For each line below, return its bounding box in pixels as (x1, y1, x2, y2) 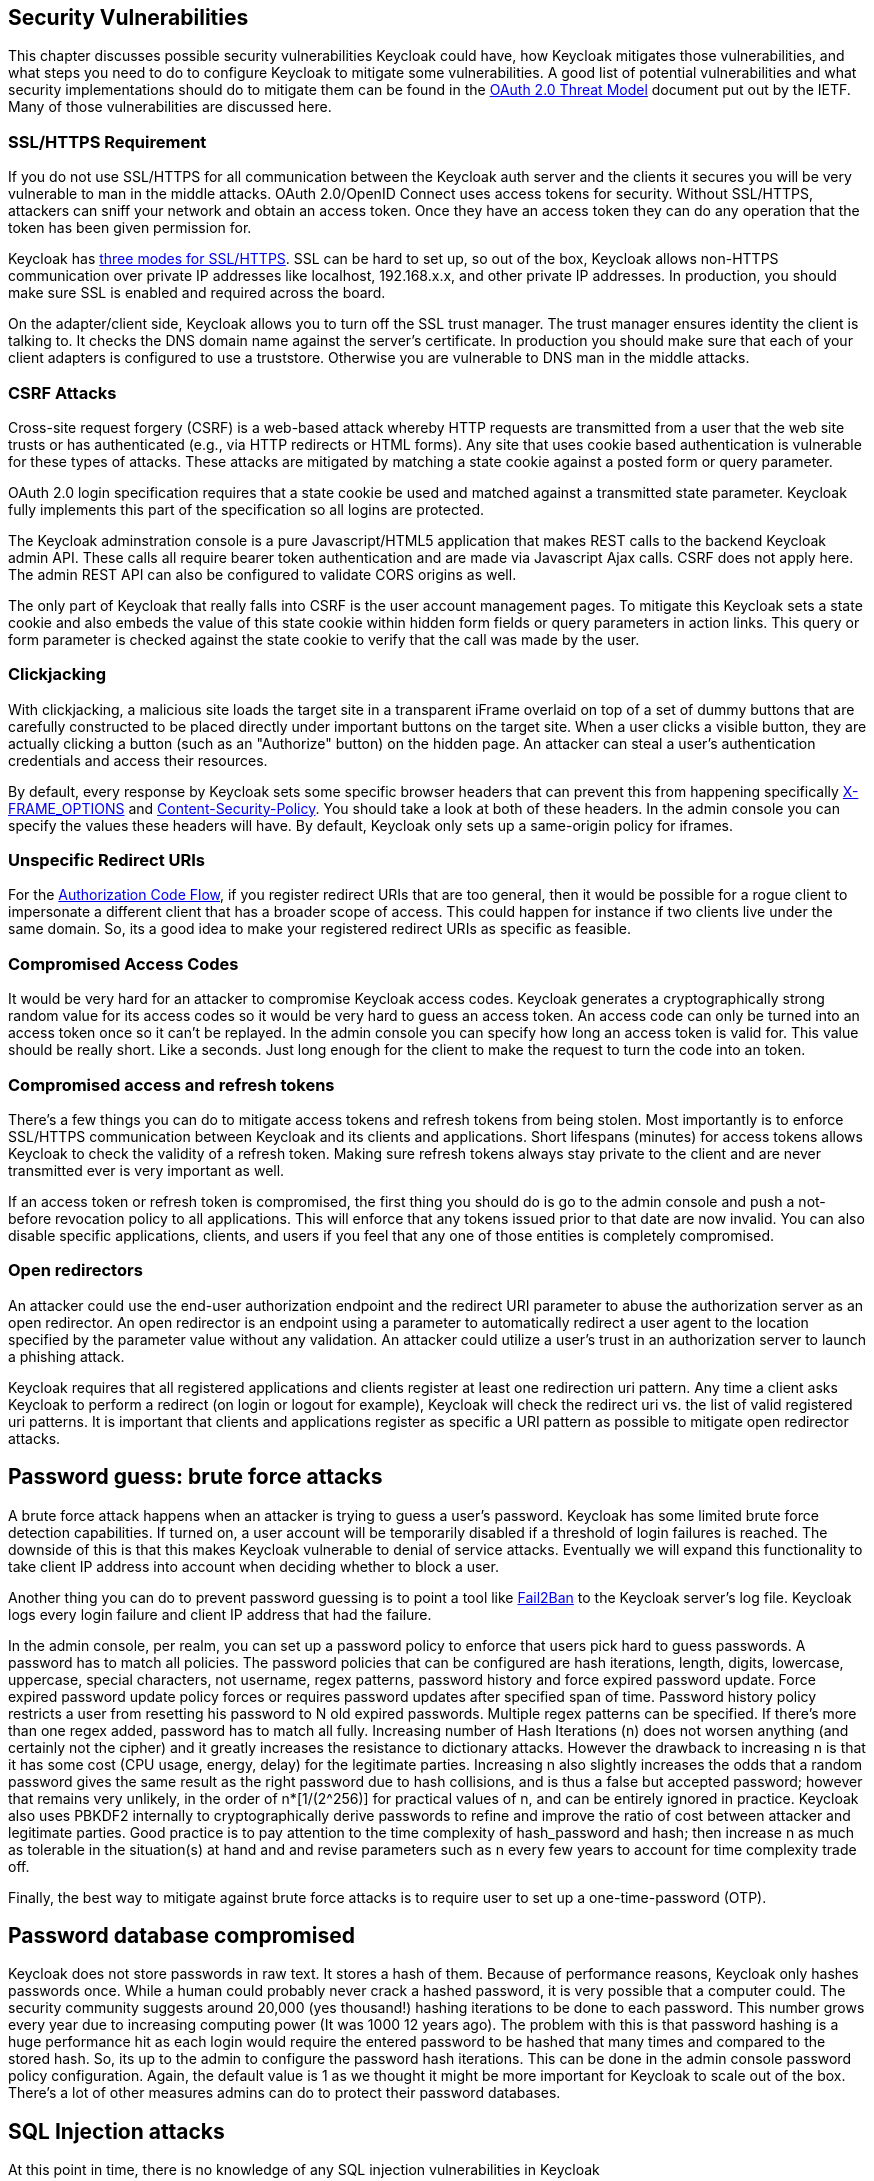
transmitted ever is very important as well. (8, 1161, 285, 1179)
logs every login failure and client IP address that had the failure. (8, 1605, 432, 1623)
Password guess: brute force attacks (8, 1464, 383, 1490)
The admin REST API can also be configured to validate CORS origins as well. (8, 565, 517, 583)
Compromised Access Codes (8, 953, 239, 974)
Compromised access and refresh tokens (8, 1074, 335, 1095)
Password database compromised (8, 1922, 355, 1948)
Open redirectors (8, 1260, 143, 1281)
